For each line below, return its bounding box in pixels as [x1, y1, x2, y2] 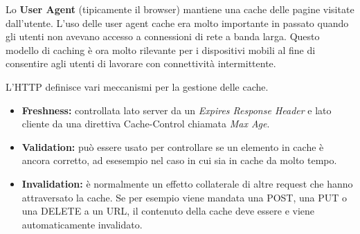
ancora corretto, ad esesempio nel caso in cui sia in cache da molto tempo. [21, 153, 337, 168]
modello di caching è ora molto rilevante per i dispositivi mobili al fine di [6, 42, 316, 57]
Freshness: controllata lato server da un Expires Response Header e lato [21, 102, 332, 117]
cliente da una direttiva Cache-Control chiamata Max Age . [21, 116, 270, 131]
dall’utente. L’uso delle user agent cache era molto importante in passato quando [6, 15, 349, 30]
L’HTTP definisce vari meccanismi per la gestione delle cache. [6, 79, 269, 93]
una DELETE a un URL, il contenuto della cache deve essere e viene [21, 204, 315, 218]
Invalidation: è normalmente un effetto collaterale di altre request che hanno [21, 176, 353, 190]
